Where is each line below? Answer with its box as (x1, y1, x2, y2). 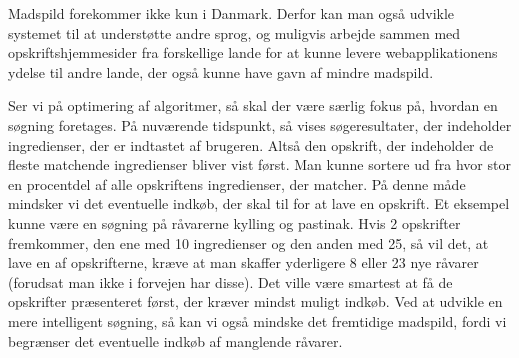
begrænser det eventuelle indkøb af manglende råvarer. (8, 330, 343, 351)
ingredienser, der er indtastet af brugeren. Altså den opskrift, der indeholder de (8, 134, 494, 155)
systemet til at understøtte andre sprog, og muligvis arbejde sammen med (8, 22, 461, 43)
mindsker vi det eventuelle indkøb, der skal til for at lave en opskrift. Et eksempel (8, 193, 510, 214)
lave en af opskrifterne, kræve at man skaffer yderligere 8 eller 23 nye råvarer (8, 252, 479, 273)
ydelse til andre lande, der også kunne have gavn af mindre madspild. (8, 61, 434, 82)
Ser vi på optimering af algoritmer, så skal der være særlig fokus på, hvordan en (8, 95, 498, 116)
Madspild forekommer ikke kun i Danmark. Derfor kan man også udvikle (8, 3, 455, 23)
